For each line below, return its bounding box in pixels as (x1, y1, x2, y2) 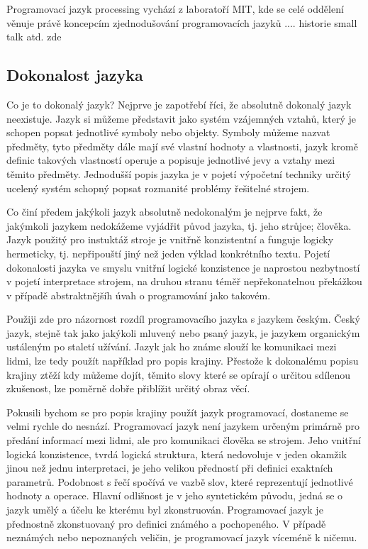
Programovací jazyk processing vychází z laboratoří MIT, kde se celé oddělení (6, 1, 344, 16)
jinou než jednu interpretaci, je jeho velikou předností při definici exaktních (6, 460, 333, 475)
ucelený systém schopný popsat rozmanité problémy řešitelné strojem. (6, 180, 310, 195)
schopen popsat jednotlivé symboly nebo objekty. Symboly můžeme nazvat (6, 125, 330, 140)
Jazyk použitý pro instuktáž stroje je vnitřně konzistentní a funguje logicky (6, 232, 334, 247)
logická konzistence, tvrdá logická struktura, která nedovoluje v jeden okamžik (6, 446, 347, 461)
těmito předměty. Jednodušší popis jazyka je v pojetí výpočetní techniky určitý (6, 166, 351, 181)
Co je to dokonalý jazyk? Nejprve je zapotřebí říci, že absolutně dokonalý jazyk (6, 96, 352, 111)
